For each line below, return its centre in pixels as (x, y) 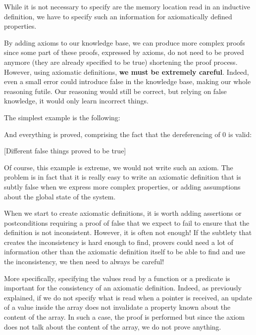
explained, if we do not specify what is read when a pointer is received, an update (128, 297)
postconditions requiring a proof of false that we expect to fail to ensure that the (127, 222)
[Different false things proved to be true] (65, 151)
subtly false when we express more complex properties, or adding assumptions (122, 186)
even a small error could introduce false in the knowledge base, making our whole (128, 81)
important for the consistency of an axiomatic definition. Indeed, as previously (123, 288)
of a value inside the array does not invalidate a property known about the (117, 307)
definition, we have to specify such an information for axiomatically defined (118, 16)
